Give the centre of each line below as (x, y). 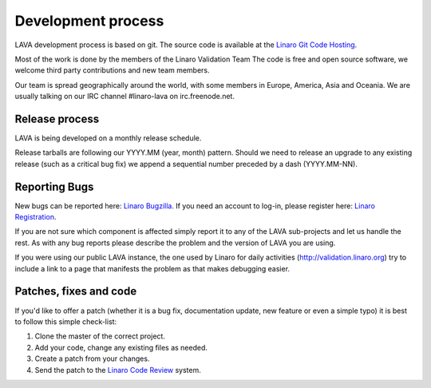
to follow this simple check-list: (66, 321)
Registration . (36, 217)
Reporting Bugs (54, 186)
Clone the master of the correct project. (100, 336)
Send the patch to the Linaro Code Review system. (118, 370)
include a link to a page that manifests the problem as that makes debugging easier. (152, 268)
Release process (57, 119)
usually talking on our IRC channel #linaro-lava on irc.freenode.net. (125, 97)
